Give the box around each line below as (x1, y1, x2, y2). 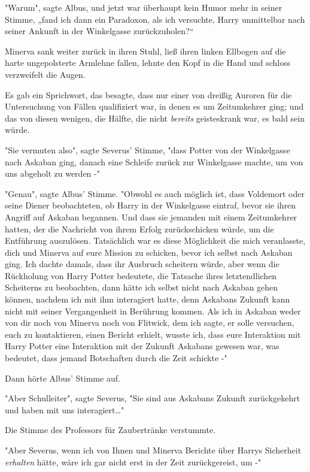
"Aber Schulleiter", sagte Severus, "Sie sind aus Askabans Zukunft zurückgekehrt (5, 392, 300, 404)
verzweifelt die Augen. (5, 68, 86, 80)
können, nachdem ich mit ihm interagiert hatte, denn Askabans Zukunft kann (5, 293, 290, 305)
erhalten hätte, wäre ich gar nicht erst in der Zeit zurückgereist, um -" (5, 455, 262, 468)
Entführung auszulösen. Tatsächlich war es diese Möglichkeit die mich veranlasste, (5, 234, 306, 247)
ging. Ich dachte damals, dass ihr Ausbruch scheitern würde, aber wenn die (5, 258, 279, 270)
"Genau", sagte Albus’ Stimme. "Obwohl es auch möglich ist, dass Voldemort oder (5, 187, 305, 199)
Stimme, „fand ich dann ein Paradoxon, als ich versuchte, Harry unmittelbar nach (5, 13, 305, 25)
